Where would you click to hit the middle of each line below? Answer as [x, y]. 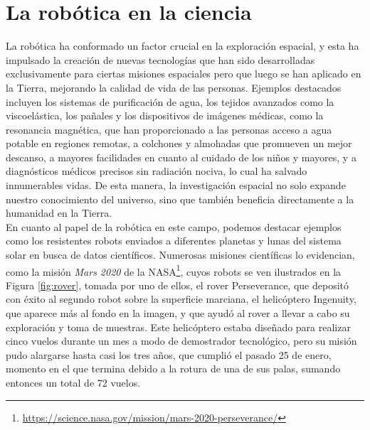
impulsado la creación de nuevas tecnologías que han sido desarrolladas [160, 59]
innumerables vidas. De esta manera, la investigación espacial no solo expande [176, 185]
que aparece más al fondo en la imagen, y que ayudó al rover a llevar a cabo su [178, 313]
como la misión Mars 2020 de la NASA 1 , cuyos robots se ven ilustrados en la [174, 270]
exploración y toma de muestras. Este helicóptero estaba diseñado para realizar [178, 327]
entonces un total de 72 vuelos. [73, 383]
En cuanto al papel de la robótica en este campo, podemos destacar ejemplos [174, 226]
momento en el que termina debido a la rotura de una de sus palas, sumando [173, 369]
